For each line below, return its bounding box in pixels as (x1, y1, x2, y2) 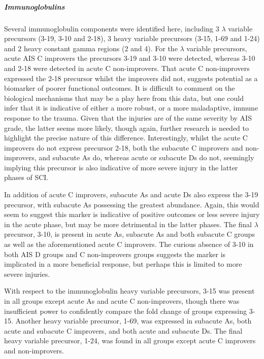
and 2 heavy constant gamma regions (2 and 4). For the (4, 43, 178, 53)
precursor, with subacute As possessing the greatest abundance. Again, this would (4, 199, 259, 209)
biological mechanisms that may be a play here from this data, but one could (4, 92, 244, 103)
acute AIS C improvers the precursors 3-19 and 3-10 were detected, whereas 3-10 (4, 53, 255, 63)
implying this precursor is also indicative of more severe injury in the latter (4, 162, 238, 172)
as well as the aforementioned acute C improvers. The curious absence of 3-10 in (4, 239, 254, 249)
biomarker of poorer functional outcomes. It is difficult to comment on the (4, 83, 235, 93)
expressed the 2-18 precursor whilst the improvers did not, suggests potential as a (4, 73, 258, 83)
